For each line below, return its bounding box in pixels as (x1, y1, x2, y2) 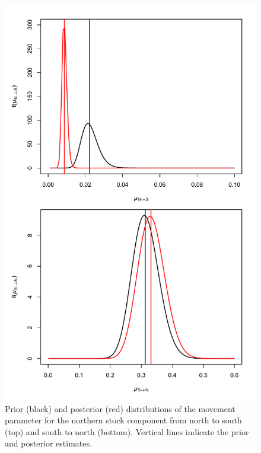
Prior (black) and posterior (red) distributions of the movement (5, 402, 235, 414)
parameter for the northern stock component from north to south (5, 414, 242, 426)
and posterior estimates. (5, 437, 92, 449)
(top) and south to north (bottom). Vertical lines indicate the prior (5, 425, 249, 438)
